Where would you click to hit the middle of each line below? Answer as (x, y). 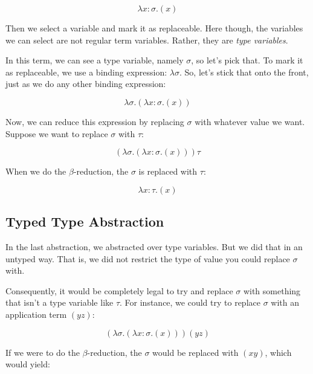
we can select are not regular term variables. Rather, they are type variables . (147, 40)
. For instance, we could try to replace (190, 302)
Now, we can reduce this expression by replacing (95, 121)
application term (36, 314)
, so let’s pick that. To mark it (247, 60)
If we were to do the (43, 352)
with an (285, 302)
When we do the (36, 171)
